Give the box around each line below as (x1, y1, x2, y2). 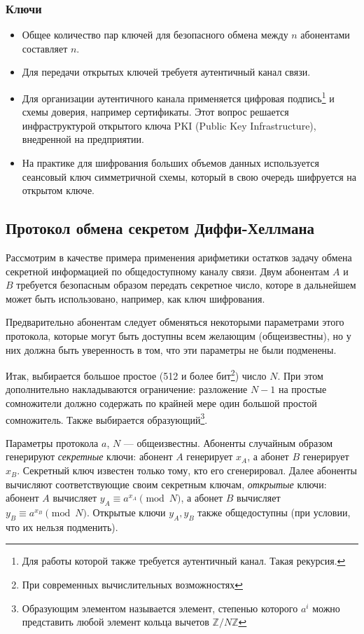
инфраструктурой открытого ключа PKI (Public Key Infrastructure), (22, 118, 316, 132)
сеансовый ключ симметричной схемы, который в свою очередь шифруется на (22, 169, 357, 184)
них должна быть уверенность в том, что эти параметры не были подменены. (6, 342, 337, 357)
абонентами (300, 27, 350, 42)
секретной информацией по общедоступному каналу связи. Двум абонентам (6, 263, 330, 278)
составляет (22, 41, 68, 55)
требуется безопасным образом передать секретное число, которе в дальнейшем (16, 277, 356, 292)
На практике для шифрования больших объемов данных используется (22, 156, 319, 170)
